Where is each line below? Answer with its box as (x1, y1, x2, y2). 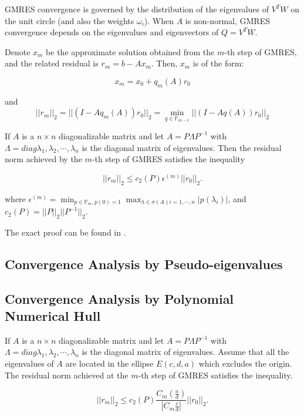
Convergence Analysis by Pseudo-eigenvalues (5, 254, 283, 273)
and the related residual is (5, 57, 99, 69)
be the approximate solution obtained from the (46, 45, 215, 58)
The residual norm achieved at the (5, 368, 129, 381)
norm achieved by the (5, 153, 82, 165)
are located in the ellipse (65, 357, 154, 370)
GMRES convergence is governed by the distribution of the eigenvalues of (5, 3, 269, 15)
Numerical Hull (5, 307, 101, 325)
